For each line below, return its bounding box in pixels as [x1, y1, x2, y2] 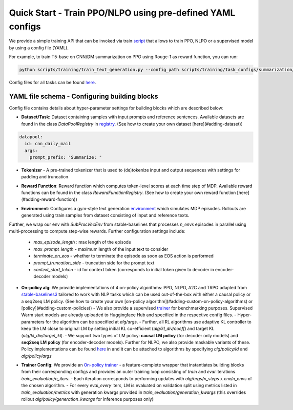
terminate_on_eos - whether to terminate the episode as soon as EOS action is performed [33, 253, 214, 259]
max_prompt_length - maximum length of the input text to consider [33, 246, 168, 252]
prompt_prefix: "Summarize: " [29, 154, 102, 160]
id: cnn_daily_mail [24, 141, 71, 147]
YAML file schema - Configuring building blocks [9, 92, 158, 100]
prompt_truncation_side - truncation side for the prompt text [33, 259, 155, 266]
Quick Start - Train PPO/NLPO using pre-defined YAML [9, 7, 235, 18]
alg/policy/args [21, 353, 52, 359]
